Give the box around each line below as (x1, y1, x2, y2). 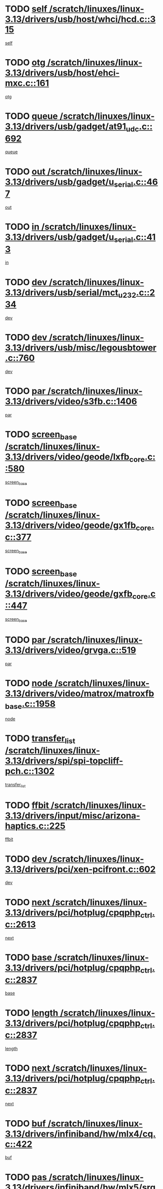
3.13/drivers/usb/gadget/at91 (5, 121, 126, 132)
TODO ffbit (5, 800, 49, 811)
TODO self (5, 3, 48, 15)
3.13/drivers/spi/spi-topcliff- (5, 755, 123, 766)
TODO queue (5, 111, 58, 122)
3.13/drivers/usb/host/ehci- (5, 67, 120, 79)
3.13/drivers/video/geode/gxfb (5, 588, 132, 599)
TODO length (5, 1007, 58, 1018)
